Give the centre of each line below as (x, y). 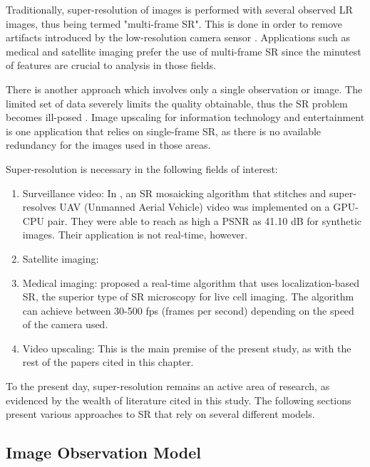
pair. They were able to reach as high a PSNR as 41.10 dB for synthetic (204, 220)
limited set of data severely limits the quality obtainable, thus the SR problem (177, 103)
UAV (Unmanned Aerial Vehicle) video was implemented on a (195, 207)
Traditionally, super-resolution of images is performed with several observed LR (179, 9)
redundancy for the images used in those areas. (108, 145)
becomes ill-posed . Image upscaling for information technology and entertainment (185, 117)
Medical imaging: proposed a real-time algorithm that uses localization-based (191, 282)
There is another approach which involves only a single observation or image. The (184, 89)
